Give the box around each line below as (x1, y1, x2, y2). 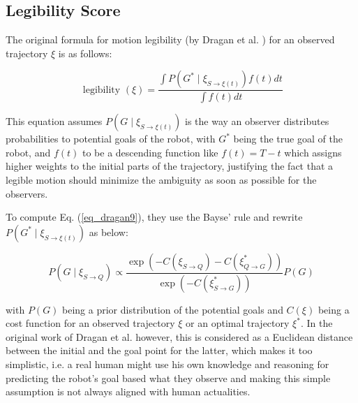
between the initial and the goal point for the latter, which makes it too (6, 343, 313, 358)
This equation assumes (6, 114, 103, 129)
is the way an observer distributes (185, 114, 329, 129)
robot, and (6, 145, 51, 159)
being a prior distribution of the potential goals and (62, 302, 283, 316)
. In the (300, 316, 333, 330)
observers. (6, 186, 48, 200)
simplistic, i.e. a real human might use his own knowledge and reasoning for (6, 357, 329, 372)
